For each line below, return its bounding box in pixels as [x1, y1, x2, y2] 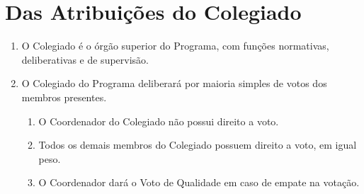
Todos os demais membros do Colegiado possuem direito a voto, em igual [38, 137, 357, 152]
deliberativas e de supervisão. [21, 52, 149, 67]
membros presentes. [21, 89, 107, 104]
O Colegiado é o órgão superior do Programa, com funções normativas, [21, 38, 329, 53]
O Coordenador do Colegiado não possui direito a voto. [38, 113, 279, 128]
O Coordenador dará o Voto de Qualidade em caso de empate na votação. [38, 175, 360, 190]
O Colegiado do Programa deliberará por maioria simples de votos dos [21, 76, 327, 91]
